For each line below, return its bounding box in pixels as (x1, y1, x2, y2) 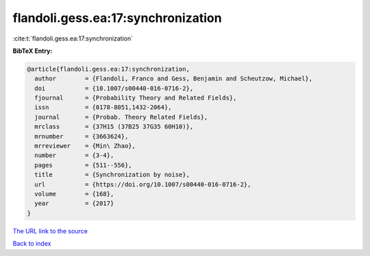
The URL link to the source (12, 226, 88, 235)
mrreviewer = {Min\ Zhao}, (34, 142, 136, 150)
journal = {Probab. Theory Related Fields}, (34, 113, 208, 121)
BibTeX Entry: (12, 47, 53, 55)
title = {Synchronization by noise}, (34, 171, 190, 178)
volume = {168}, (34, 190, 114, 198)
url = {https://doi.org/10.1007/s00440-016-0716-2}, (34, 181, 251, 188)
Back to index (12, 240, 51, 248)
